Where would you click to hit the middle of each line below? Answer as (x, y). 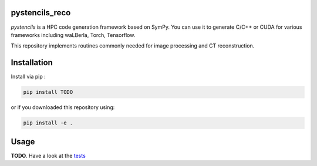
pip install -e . (48, 123)
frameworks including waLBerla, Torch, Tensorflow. (73, 35)
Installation (32, 62)
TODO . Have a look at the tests (48, 155)
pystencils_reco (41, 13)
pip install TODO (48, 92)
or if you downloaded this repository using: (63, 107)
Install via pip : (28, 77)
